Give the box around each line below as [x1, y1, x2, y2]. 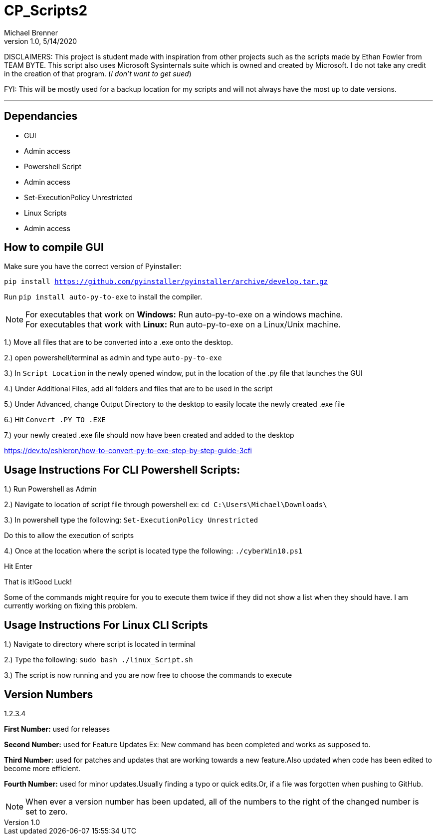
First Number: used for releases [4, 724, 110, 733]
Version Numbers [4, 688, 93, 701]
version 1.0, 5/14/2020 [4, 36, 77, 45]
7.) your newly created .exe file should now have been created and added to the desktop [4, 431, 294, 440]
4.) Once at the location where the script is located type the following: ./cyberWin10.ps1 [4, 547, 303, 556]
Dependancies [4, 110, 78, 123]
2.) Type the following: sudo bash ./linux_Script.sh [4, 655, 193, 664]
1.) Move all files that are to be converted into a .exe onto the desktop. [4, 338, 233, 347]
